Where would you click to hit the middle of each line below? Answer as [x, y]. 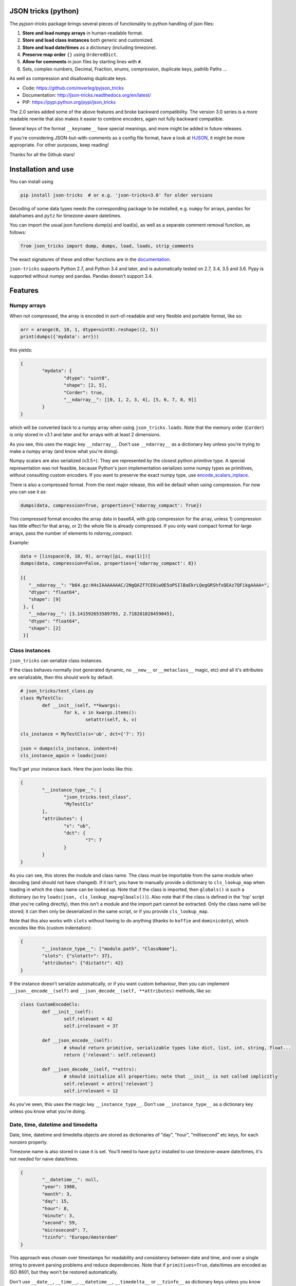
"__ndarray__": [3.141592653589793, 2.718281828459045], [102, 614]
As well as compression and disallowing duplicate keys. [68, 78]
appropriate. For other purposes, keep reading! [59, 145]
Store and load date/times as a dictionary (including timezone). [90, 47]
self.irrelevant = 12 [91, 1091]
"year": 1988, [60, 1187]
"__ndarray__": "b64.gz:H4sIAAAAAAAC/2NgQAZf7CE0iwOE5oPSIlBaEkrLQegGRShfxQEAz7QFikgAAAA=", [149, 585]
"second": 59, [60, 1223]
